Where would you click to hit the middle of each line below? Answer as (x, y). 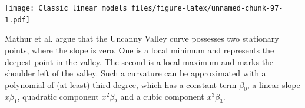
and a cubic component (162, 97)
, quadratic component (58, 97)
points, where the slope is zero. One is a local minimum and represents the (140, 50)
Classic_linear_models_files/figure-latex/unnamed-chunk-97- (161, 8)
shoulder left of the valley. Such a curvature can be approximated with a (135, 73)
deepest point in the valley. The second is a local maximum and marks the (139, 61)
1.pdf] (17, 20)
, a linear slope (273, 84)
